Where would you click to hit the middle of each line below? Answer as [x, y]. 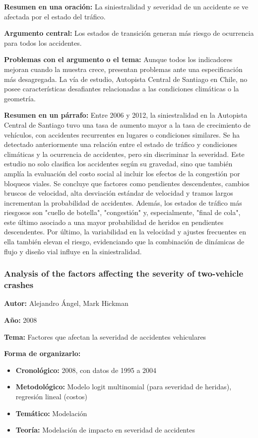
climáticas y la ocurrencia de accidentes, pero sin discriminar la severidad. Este [124, 154]
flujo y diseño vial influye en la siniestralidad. [73, 251]
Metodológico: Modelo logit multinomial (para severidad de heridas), [124, 387]
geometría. [20, 98]
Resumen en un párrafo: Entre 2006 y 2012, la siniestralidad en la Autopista [126, 115]
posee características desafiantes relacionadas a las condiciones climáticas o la [122, 89]
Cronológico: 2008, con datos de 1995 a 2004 [86, 370]
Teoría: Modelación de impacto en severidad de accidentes [105, 430]
